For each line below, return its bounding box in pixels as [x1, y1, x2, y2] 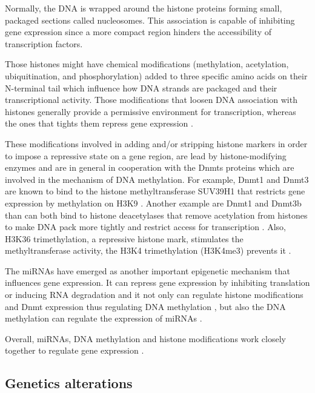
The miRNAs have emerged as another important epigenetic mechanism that [5, 264, 291, 277]
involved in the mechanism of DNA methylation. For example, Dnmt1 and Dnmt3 [5, 173, 309, 185]
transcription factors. [5, 37, 83, 50]
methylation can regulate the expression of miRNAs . [5, 312, 202, 325]
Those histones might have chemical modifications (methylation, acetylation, [5, 58, 289, 70]
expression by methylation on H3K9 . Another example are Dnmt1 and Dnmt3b [5, 196, 302, 209]
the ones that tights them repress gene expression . [5, 117, 193, 130]
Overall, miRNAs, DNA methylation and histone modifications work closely [5, 332, 286, 345]
